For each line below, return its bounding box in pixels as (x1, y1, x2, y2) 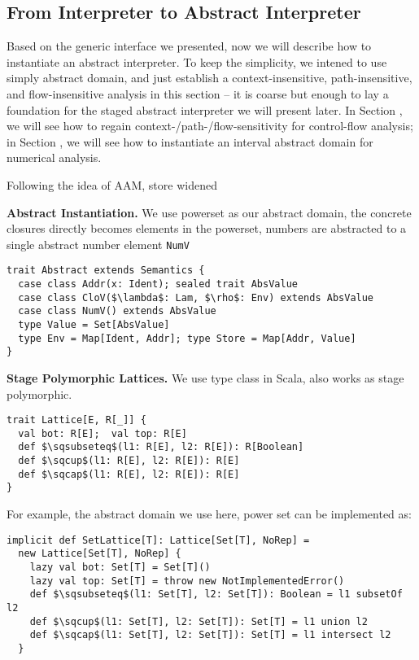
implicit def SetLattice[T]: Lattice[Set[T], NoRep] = (7, 534, 310, 546)
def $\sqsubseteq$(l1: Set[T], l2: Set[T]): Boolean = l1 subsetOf (29, 588, 403, 601)
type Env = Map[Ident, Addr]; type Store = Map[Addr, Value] (18, 332, 356, 344)
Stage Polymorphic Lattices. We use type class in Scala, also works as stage (7, 369, 404, 386)
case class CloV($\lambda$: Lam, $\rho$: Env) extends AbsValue (18, 291, 374, 304)
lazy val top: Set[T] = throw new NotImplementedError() (29, 575, 345, 587)
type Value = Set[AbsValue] (18, 319, 170, 331)
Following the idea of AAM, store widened (7, 176, 217, 193)
